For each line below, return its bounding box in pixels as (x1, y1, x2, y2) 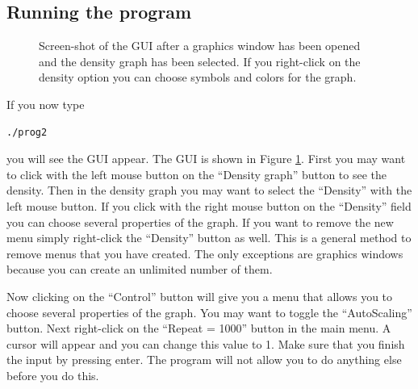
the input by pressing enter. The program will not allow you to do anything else (6, 351, 402, 368)
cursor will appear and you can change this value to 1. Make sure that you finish (6, 335, 405, 352)
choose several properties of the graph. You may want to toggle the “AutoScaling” (6, 303, 412, 320)
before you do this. (6, 366, 99, 383)
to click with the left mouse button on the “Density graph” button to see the (6, 165, 387, 182)
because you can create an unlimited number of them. (6, 261, 273, 278)
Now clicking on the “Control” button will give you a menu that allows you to (6, 287, 393, 304)
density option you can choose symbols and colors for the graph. (39, 69, 357, 86)
